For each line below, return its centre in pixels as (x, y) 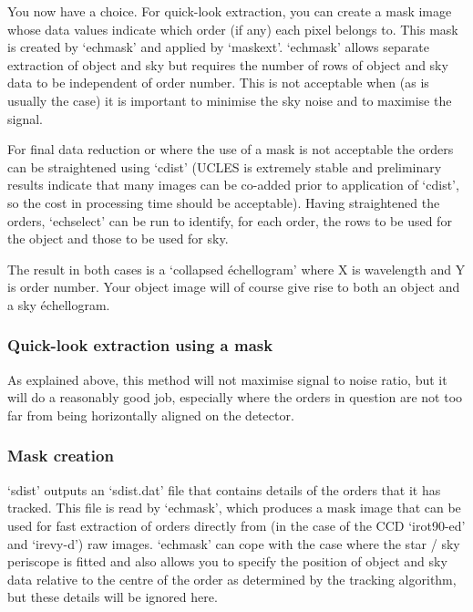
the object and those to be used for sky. (118, 239)
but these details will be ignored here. (113, 597)
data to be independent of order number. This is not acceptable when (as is (218, 83)
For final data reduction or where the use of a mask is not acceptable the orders (231, 149)
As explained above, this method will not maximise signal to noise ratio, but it (227, 379)
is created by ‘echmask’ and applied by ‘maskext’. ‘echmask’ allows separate (218, 47)
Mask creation (61, 456)
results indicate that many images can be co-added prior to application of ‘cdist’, (233, 185)
